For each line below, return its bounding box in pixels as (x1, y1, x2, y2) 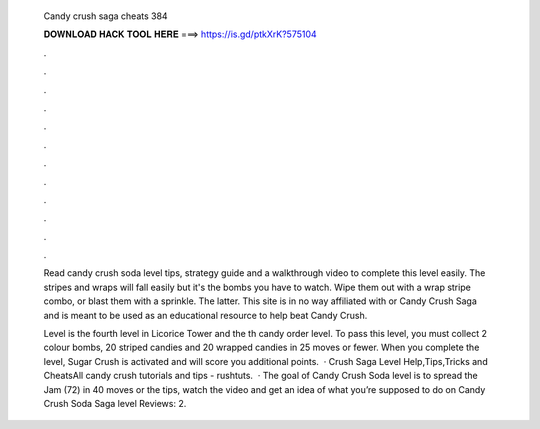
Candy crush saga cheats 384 (43, 10, 169, 22)
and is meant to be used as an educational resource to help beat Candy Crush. (43, 309, 368, 321)
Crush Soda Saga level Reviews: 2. (43, 397, 187, 409)
